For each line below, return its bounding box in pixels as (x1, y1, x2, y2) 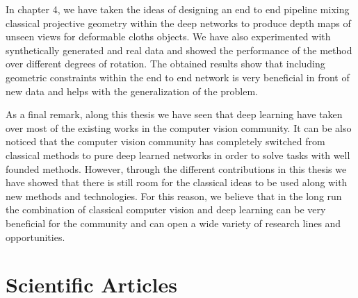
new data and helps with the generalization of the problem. (6, 83, 259, 98)
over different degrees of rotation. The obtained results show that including (6, 56, 325, 71)
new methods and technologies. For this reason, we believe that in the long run (6, 188, 342, 203)
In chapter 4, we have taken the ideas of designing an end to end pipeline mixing (6, 2, 350, 16)
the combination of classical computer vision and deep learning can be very (6, 202, 326, 217)
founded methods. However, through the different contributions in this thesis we (6, 161, 347, 176)
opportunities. (6, 229, 65, 244)
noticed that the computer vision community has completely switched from (6, 134, 325, 149)
